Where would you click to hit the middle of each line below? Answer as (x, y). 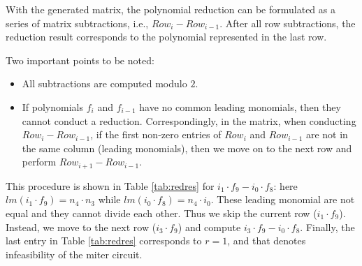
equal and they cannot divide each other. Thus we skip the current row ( (161, 213)
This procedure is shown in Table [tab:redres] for (110, 185)
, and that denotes (267, 241)
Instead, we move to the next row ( (81, 227)
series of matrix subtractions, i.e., (77, 23)
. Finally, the (327, 227)
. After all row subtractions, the (288, 23)
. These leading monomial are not (283, 199)
